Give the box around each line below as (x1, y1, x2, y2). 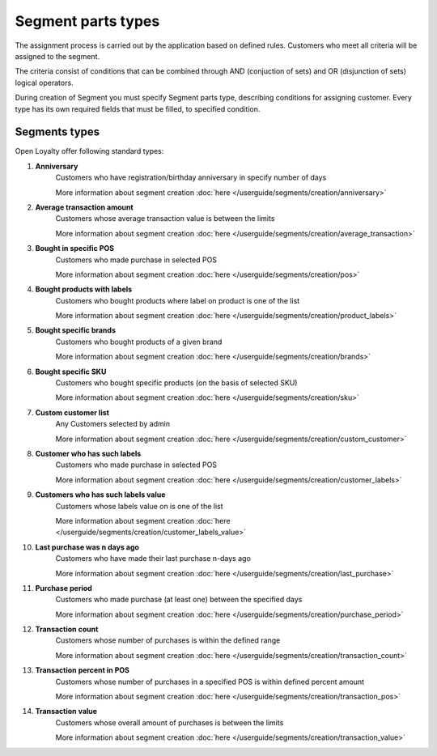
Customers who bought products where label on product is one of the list (55, 295, 300, 305)
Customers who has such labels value (35, 490, 166, 499)
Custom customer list (35, 407, 109, 417)
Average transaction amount (35, 202, 134, 212)
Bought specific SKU (35, 367, 107, 376)
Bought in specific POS (35, 244, 115, 253)
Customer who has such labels (35, 449, 142, 458)
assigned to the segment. (15, 51, 100, 61)
